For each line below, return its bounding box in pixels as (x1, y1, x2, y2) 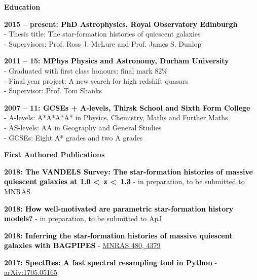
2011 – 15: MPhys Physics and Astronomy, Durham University (4, 55, 229, 66)
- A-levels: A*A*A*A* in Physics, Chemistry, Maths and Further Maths (4, 112, 228, 123)
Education (4, 2, 41, 12)
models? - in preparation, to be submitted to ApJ (4, 213, 162, 224)
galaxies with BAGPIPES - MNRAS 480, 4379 (4, 240, 161, 251)
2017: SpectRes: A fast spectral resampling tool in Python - (4, 257, 217, 267)
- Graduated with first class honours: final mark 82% (4, 65, 168, 76)
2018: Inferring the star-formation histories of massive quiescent (4, 230, 233, 240)
